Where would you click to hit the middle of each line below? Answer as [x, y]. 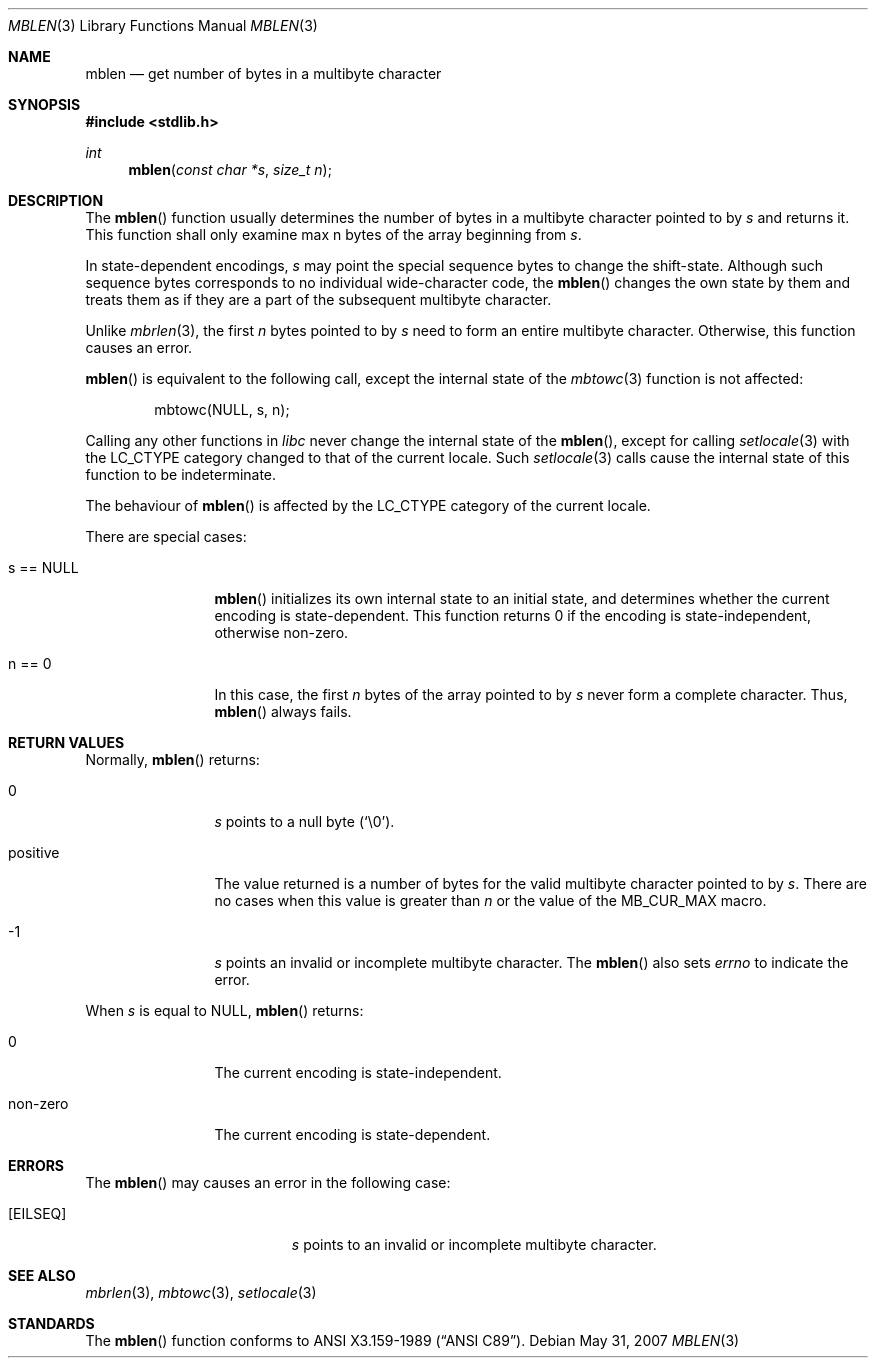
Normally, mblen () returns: [172, 759]
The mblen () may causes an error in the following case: [268, 1182]
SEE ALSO [42, 1275]
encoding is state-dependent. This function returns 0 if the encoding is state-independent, [512, 615]
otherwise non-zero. [281, 632]
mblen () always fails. [283, 711]
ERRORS [36, 1165]
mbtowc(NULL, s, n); [222, 409]
